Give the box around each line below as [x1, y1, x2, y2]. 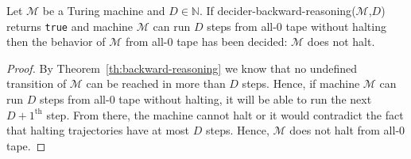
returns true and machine [6, 17, 134, 34]
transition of [6, 75, 67, 92]
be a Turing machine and [42, 2, 165, 18]
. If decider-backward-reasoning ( [199, 2, 356, 18]
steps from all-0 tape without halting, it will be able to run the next [39, 91, 372, 108]
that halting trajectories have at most [6, 122, 190, 138]
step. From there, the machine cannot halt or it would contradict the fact [46, 106, 404, 123]
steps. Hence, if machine [242, 75, 360, 92]
